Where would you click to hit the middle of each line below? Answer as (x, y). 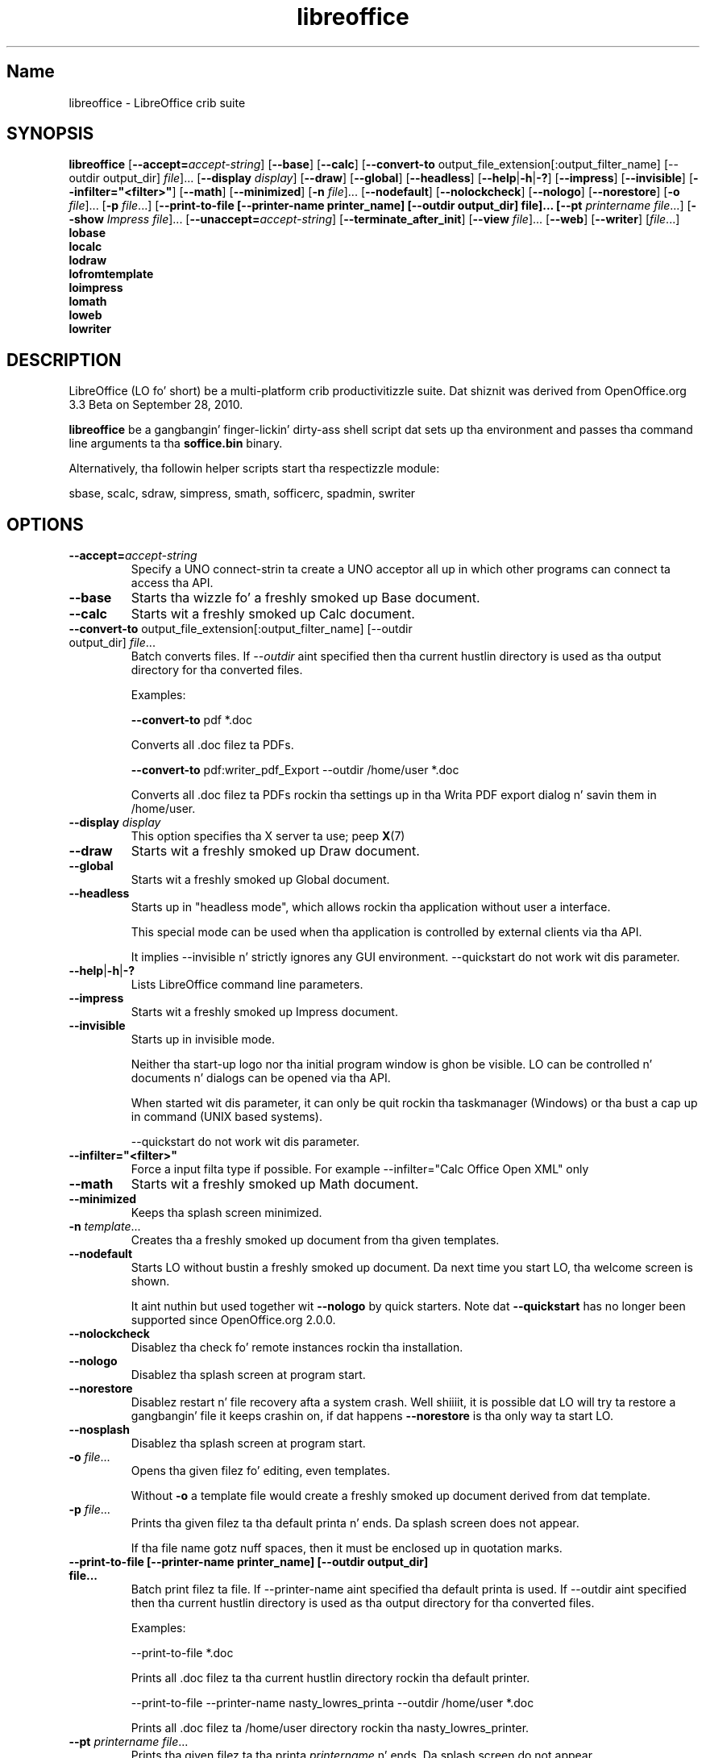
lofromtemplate (111, 274)
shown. (150, 1281)
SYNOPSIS (50, 134)
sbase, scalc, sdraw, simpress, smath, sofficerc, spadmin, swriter (242, 494)
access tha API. (172, 583)
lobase (87, 233)
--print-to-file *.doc (182, 1653)
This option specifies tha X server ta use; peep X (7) (268, 836)
